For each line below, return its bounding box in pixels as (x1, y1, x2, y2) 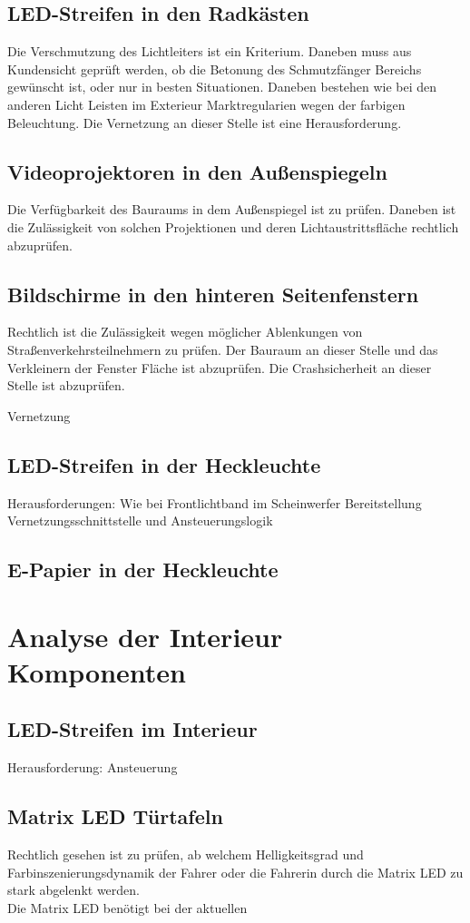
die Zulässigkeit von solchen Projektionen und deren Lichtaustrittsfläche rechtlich (7, 217, 459, 236)
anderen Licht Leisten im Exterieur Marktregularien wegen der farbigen (7, 94, 406, 113)
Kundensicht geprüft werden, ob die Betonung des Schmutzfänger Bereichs (7, 59, 422, 78)
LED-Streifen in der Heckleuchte (7, 450, 321, 478)
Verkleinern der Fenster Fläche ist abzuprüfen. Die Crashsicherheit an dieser (7, 358, 432, 377)
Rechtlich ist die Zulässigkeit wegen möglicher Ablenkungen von (7, 322, 363, 341)
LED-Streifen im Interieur (7, 715, 258, 743)
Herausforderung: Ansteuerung (7, 758, 178, 777)
